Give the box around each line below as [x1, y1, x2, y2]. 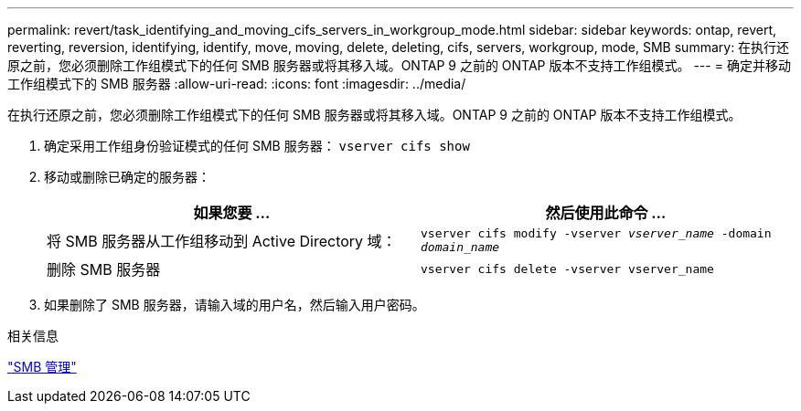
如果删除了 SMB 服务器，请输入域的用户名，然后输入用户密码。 [44, 297, 425, 312]
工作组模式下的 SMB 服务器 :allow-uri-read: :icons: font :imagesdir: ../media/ [7, 76, 466, 91]
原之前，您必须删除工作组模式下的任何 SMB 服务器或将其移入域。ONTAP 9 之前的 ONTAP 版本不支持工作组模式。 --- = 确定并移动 [7, 58, 791, 73]
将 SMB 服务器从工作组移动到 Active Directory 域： [47, 232, 397, 250]
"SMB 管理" [7, 359, 77, 374]
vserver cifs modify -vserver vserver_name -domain [421, 227, 772, 240]
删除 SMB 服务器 [47, 260, 161, 279]
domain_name [421, 240, 500, 254]
